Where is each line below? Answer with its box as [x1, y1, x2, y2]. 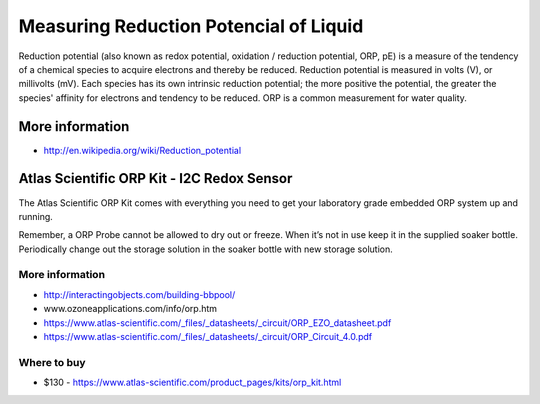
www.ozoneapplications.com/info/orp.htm [43, 303, 218, 315]
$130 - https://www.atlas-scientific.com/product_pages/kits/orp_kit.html [43, 376, 342, 389]
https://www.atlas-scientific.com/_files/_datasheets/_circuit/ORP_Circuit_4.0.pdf [43, 331, 373, 343]
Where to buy [18, 355, 86, 369]
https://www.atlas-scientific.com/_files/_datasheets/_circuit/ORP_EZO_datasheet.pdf [43, 316, 392, 329]
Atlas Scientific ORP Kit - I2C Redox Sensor [18, 170, 293, 187]
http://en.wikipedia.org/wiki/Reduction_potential [43, 144, 242, 156]
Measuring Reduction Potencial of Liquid [18, 15, 364, 37]
